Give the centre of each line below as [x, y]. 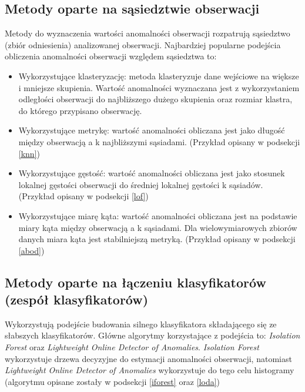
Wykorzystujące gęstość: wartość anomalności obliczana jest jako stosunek [152, 173]
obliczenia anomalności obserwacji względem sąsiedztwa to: [111, 56]
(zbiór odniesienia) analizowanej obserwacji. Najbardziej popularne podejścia [143, 44]
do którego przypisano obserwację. [80, 110]
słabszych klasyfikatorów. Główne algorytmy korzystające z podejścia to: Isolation [152, 335]
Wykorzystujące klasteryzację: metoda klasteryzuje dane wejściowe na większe [159, 76]
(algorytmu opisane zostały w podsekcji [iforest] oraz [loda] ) [113, 381]
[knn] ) [29, 153]
